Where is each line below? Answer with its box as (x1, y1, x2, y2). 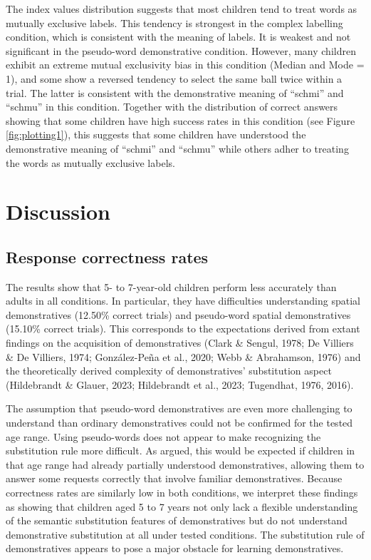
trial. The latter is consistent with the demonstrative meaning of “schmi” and (6, 85, 344, 100)
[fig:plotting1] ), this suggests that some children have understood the (6, 127, 306, 142)
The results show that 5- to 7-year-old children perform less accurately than (6, 279, 337, 294)
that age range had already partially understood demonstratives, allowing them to (6, 457, 365, 472)
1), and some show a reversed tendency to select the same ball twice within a (6, 71, 343, 86)
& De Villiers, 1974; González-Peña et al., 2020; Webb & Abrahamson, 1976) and (6, 349, 361, 364)
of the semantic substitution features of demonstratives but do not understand (6, 513, 348, 528)
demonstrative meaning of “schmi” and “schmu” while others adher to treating (6, 141, 349, 156)
